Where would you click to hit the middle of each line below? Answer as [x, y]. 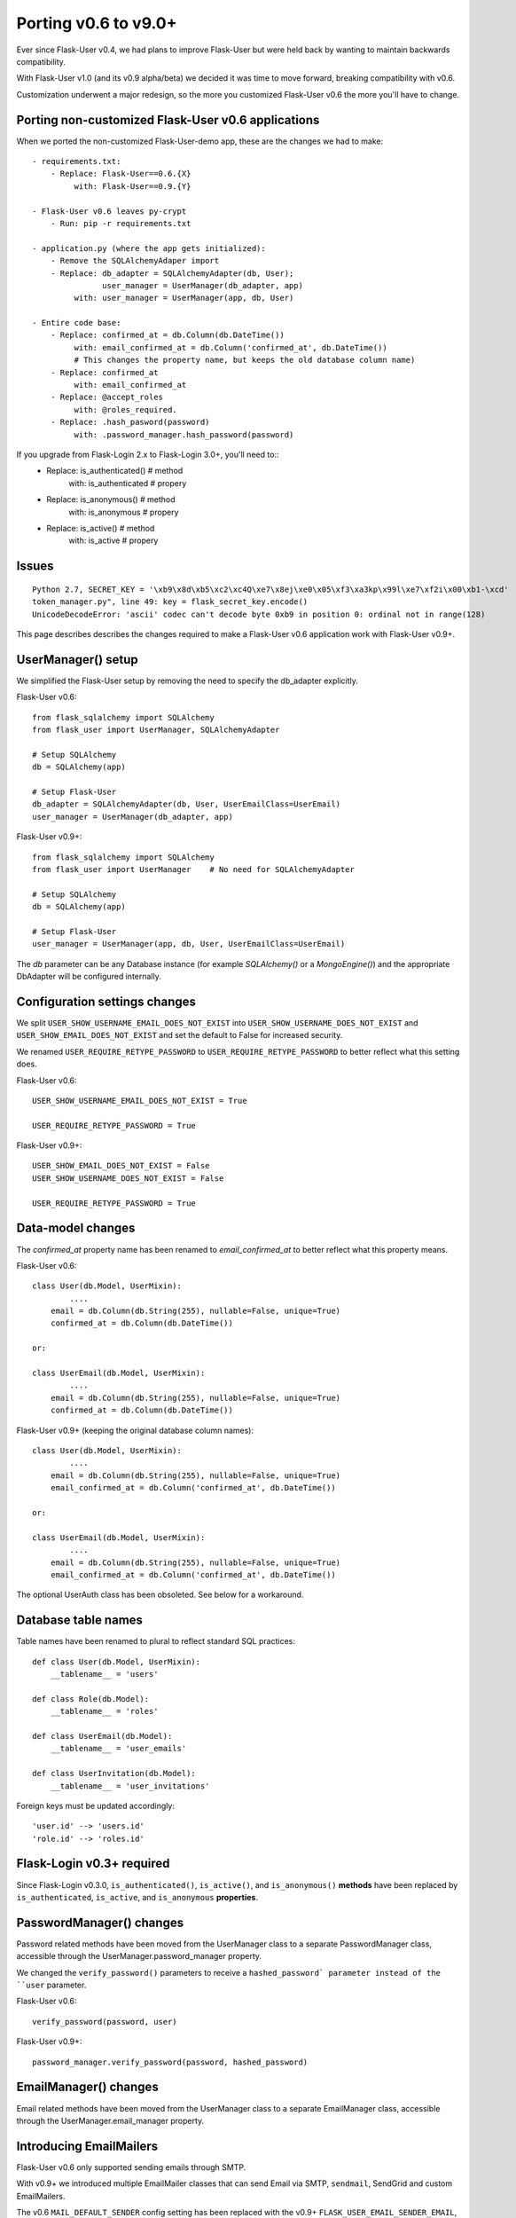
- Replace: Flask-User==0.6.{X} [121, 174]
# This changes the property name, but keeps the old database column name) [245, 360]
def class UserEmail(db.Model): [102, 1736]
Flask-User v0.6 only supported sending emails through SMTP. [131, 2167]
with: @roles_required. [125, 409]
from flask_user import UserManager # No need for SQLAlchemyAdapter [193, 869]
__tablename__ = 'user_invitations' [130, 1786]
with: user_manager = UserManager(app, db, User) [184, 298]
